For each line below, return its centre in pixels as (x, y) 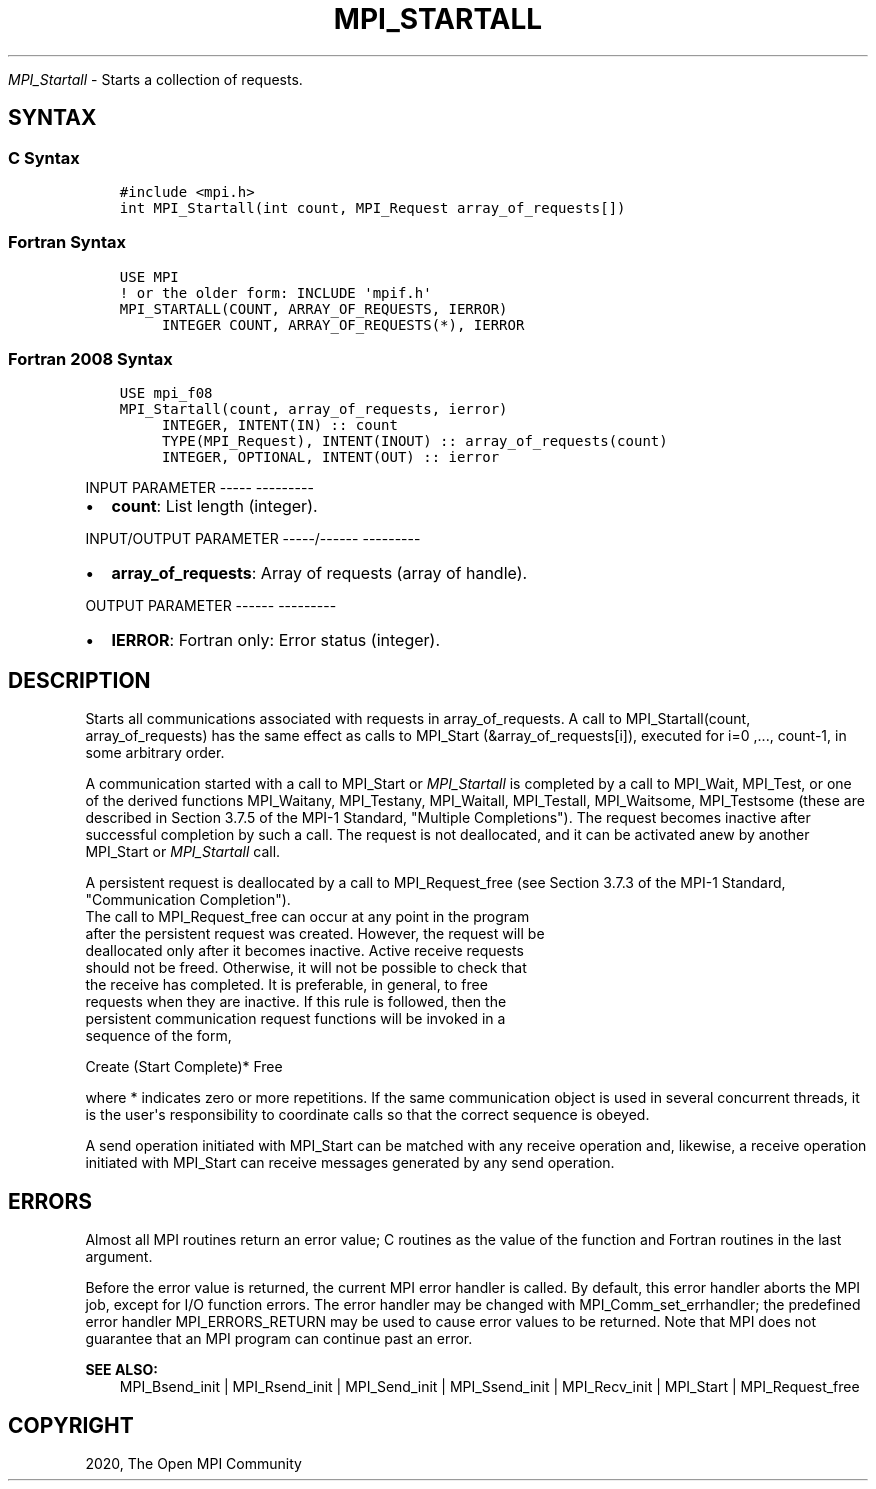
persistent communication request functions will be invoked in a (295, 1019)
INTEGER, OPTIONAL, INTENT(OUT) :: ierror (330, 457)
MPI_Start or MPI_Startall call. (183, 852)
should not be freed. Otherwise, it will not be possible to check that (306, 968)
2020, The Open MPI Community (193, 1463)
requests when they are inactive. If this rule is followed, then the (296, 1002)
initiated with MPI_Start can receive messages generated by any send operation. (350, 1163)
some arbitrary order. (155, 753)
